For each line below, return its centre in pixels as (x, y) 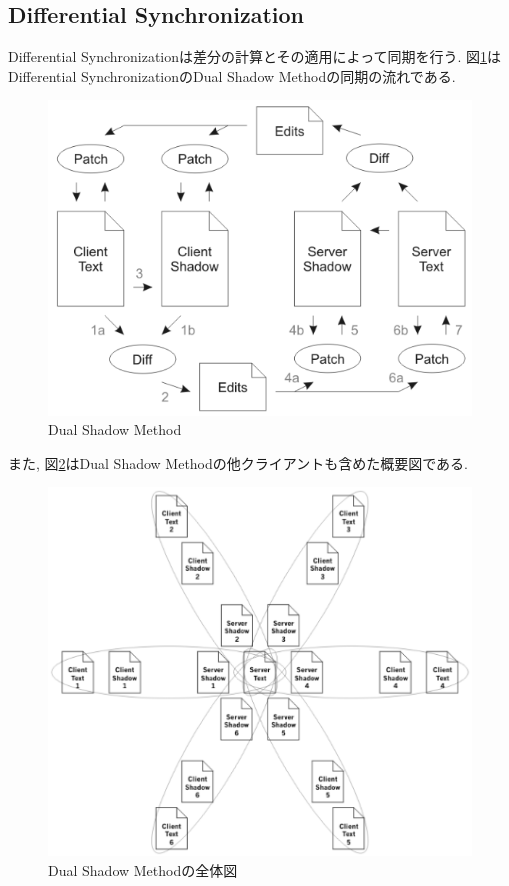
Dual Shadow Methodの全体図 (143, 870)
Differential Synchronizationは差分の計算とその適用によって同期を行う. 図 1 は (255, 56)
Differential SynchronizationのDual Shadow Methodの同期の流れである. (232, 75)
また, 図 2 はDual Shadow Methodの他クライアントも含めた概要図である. (238, 462)
